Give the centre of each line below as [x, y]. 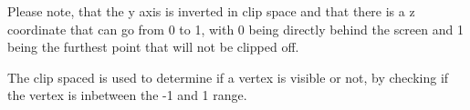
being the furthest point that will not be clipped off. [153, 47]
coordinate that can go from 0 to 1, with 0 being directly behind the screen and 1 [235, 29]
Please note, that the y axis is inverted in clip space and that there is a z [211, 11]
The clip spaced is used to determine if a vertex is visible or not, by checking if [228, 77]
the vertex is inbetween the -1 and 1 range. [127, 95]
